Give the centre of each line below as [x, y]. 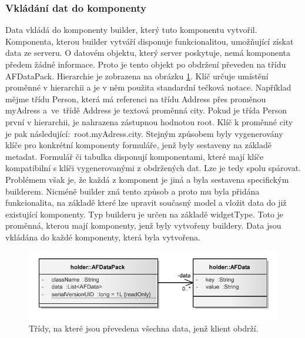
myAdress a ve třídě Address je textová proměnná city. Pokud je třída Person [146, 110]
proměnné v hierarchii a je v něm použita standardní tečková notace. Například [148, 87]
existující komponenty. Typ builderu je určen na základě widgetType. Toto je [145, 214]
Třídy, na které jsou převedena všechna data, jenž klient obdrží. [144, 328]
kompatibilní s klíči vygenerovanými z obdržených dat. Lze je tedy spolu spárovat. [153, 168]
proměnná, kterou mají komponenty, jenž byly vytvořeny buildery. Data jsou [143, 225]
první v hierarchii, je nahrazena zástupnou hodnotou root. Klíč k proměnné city [149, 121]
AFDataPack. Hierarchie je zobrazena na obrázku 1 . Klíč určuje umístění [137, 76]
